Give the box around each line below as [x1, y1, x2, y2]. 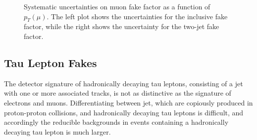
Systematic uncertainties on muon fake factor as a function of [24, 1, 210, 11]
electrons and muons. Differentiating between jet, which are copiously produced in [4, 97, 253, 107]
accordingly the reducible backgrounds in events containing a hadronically [4, 117, 229, 127]
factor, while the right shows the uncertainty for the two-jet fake [24, 21, 219, 32]
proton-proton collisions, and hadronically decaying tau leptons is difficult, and [4, 107, 244, 117]
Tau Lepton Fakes [4, 55, 97, 70]
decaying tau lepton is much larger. [4, 126, 111, 137]
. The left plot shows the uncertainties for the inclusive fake [47, 11, 228, 21]
